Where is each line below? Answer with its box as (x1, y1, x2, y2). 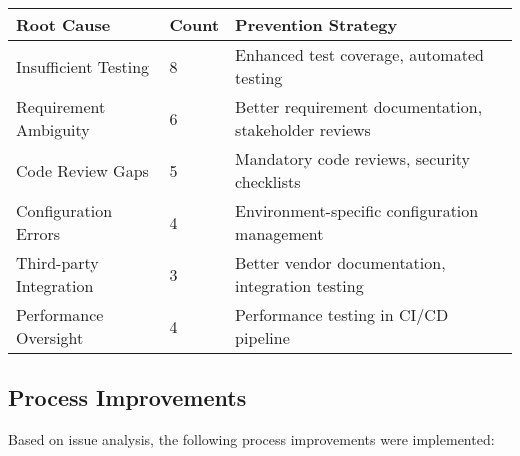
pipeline (235, 326, 290, 349)
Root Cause (16, 13, 111, 36)
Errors (16, 222, 61, 245)
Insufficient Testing (16, 54, 150, 78)
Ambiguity (16, 118, 90, 141)
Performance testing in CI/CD (235, 303, 449, 326)
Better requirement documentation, (235, 95, 483, 118)
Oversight (16, 326, 84, 349)
